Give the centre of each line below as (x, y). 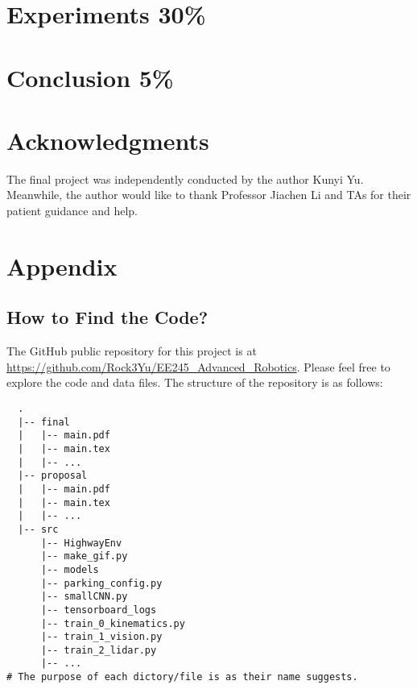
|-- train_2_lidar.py (99, 650)
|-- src (38, 529)
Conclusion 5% (90, 77)
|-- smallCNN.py (84, 597)
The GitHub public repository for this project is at (132, 351)
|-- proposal (53, 476)
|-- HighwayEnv (81, 543)
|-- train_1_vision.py (101, 637)
